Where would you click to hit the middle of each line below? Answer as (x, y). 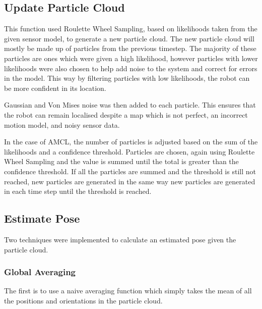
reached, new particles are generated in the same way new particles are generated (130, 181)
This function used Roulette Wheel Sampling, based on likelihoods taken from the (131, 29)
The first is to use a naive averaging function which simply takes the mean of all (128, 291)
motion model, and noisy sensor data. (62, 124)
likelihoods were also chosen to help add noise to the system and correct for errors (131, 68)
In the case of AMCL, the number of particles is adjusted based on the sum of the (131, 142)
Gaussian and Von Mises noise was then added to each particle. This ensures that (130, 105)
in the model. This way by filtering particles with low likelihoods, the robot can (127, 78)
